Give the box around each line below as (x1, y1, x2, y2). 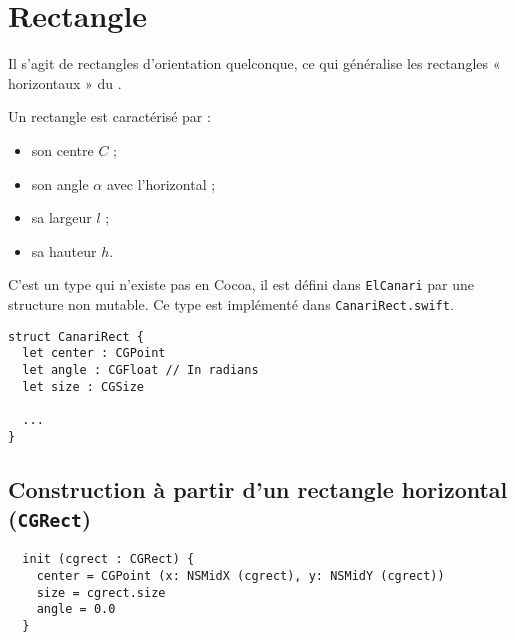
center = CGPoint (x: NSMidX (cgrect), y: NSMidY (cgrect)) (36, 569, 445, 584)
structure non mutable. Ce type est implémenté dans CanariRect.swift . (8, 293, 454, 314)
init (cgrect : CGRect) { (22, 552, 195, 567)
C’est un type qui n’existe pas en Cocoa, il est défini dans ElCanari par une (8, 274, 475, 295)
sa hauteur (31, 240, 97, 261)
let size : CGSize (22, 379, 145, 394)
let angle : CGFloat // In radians (22, 362, 259, 377)
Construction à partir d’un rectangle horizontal (8, 473, 508, 504)
